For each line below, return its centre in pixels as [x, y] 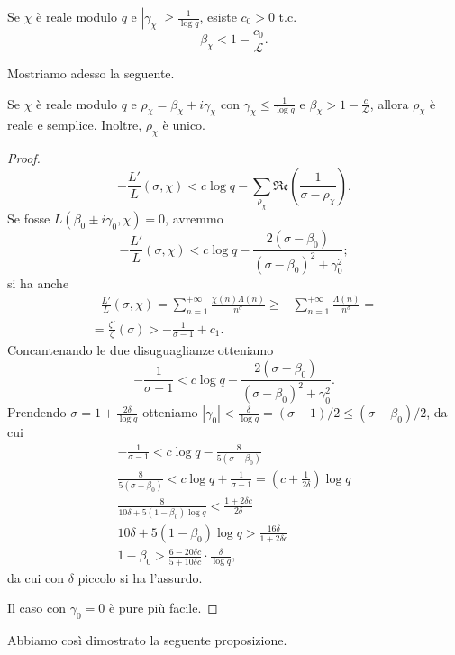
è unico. [184, 125]
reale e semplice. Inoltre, [75, 125]
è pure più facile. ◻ [163, 608]
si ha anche [38, 282]
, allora [389, 103]
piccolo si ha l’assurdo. [140, 577]
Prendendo [37, 412]
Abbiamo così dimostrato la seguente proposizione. [147, 640]
